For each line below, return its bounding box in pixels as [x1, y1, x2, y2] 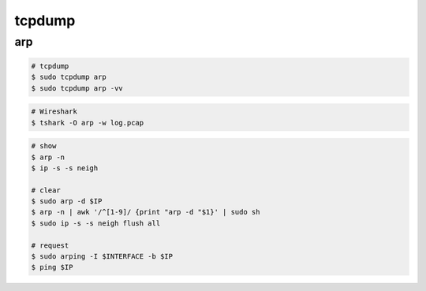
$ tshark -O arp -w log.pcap [31, 118, 144, 127]
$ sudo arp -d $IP [31, 197, 103, 206]
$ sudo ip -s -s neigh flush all [31, 218, 161, 228]
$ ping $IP [31, 263, 73, 272]
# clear [31, 185, 61, 195]
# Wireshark [31, 107, 78, 116]
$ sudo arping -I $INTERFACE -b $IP [31, 252, 174, 261]
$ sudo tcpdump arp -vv [31, 84, 124, 92]
